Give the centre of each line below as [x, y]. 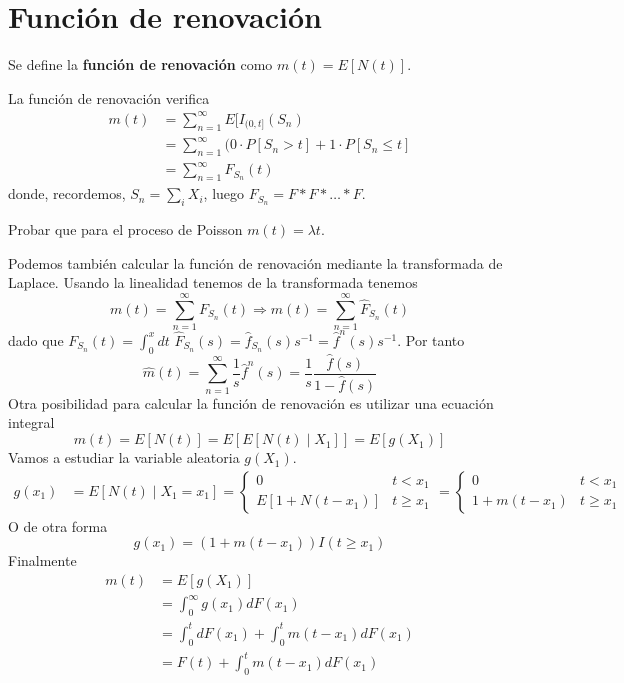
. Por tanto [431, 339]
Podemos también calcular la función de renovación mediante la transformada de [255, 262]
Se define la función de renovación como [140, 64]
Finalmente [42, 560]
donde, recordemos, [67, 193]
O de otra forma [58, 525]
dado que [36, 339]
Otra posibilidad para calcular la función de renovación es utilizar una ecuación [251, 402]
